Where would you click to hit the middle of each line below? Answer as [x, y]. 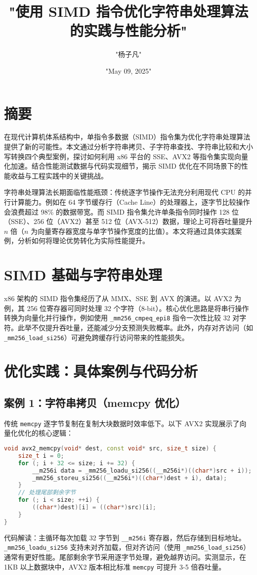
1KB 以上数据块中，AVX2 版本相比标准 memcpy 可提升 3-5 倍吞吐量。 [115, 566]
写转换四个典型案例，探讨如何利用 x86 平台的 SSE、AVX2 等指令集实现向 [123, 156]
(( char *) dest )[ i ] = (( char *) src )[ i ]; [94, 508]
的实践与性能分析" [128, 30]
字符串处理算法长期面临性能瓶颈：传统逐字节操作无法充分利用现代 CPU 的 [125, 192]
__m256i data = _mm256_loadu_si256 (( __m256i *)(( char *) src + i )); [142, 470]
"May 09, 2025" [128, 70]
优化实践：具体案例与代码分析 [101, 371]
